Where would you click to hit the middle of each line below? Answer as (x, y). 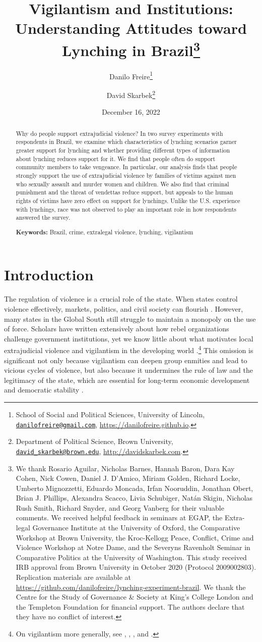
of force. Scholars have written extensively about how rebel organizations (117, 329)
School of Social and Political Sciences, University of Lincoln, (110, 414)
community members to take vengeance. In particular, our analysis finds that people (126, 167)
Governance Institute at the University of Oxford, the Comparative (136, 528)
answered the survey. (43, 217)
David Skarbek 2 (131, 94)
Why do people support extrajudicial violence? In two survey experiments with (119, 133)
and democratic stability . (44, 390)
